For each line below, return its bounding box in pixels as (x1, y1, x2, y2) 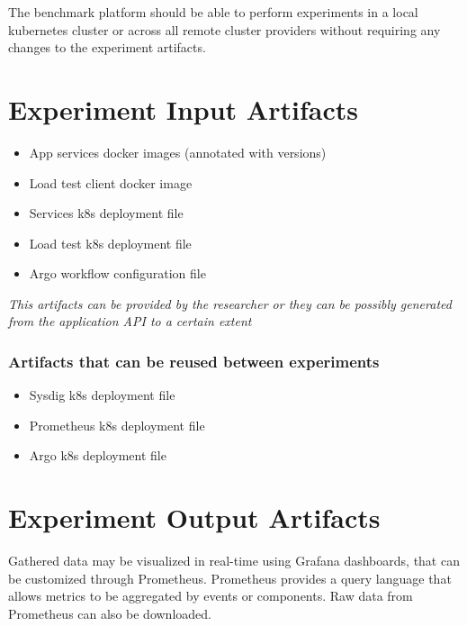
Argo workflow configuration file (29, 264, 206, 283)
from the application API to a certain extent (8, 312, 252, 331)
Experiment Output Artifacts (8, 499, 381, 536)
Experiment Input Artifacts (8, 90, 358, 127)
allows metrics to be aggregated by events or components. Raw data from (8, 586, 413, 605)
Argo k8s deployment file (29, 446, 166, 465)
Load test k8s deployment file (29, 233, 192, 252)
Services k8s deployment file (29, 204, 184, 222)
